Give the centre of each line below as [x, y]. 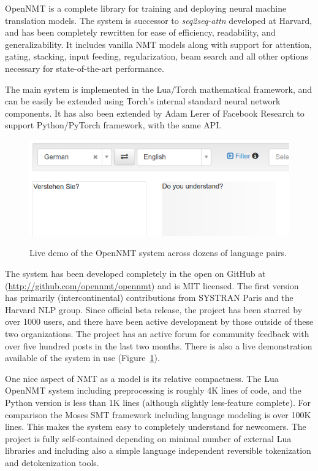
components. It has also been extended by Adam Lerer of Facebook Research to [155, 113]
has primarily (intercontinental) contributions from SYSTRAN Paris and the [149, 298]
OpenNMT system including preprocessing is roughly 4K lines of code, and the [153, 390]
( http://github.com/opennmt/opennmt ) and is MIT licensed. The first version [152, 285]
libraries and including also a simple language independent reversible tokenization [158, 450]
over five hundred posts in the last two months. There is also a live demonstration [159, 345]
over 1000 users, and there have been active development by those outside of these [159, 321]
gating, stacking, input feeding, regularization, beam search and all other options [157, 56]
